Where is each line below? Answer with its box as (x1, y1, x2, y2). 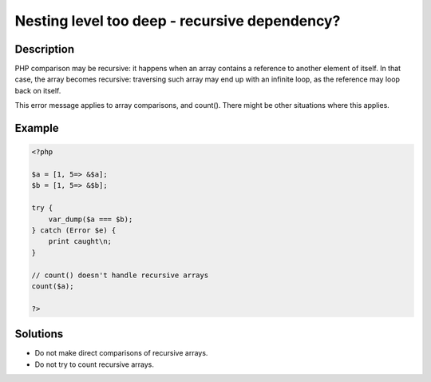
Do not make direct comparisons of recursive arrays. (34, 348, 208, 358)
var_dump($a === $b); (48, 214, 133, 224)
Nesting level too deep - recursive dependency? (14, 12, 341, 30)
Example (14, 121, 59, 135)
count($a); (31, 281, 74, 291)
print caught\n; (48, 237, 112, 246)
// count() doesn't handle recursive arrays (31, 270, 209, 280)
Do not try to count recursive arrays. (34, 360, 155, 369)
